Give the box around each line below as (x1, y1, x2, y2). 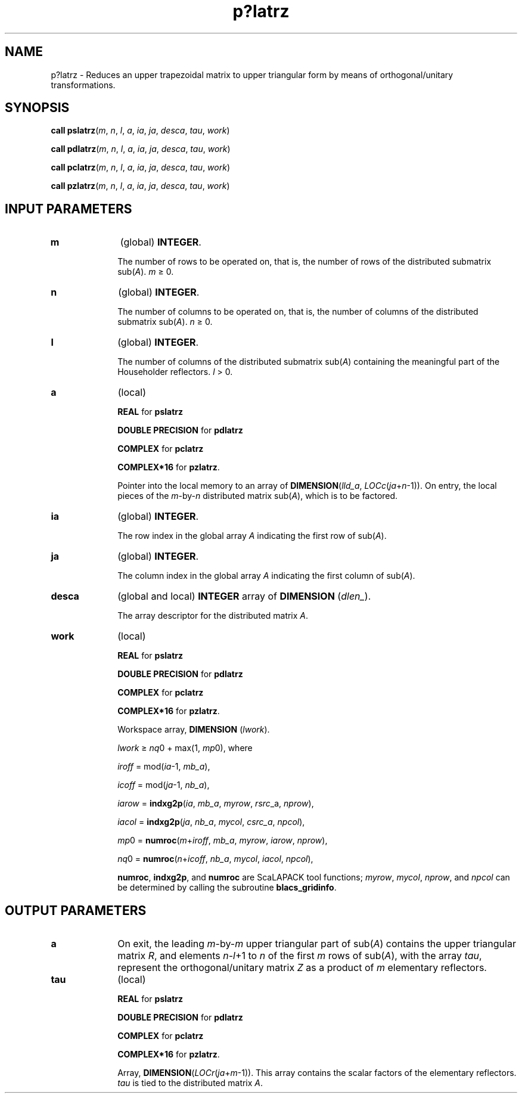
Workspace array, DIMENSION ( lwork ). (117, 724, 270, 735)
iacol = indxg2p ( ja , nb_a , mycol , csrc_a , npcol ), (117, 817, 305, 827)
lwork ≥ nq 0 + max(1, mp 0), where (117, 743, 253, 753)
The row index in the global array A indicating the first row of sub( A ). (117, 531, 387, 541)
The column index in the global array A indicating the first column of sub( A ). (117, 570, 415, 581)
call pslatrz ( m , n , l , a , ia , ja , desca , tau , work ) (51, 125, 230, 136)
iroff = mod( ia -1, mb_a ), (117, 761, 210, 772)
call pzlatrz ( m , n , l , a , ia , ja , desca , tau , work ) (51, 181, 230, 191)
